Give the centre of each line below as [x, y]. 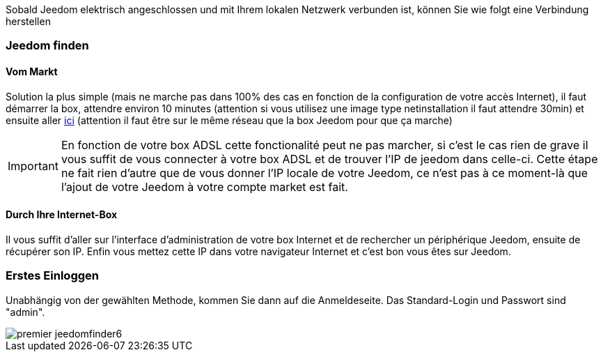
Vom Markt [32, 71]
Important [33, 166]
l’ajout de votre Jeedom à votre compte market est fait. [204, 187]
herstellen [28, 21]
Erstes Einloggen [52, 276]
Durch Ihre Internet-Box [62, 215]
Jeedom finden [47, 46]
